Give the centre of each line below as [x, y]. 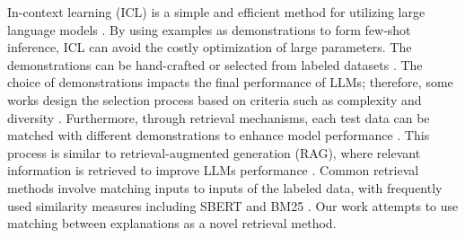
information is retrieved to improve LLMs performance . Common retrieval [213, 170]
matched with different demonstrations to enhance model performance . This [219, 135]
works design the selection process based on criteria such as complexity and [215, 99]
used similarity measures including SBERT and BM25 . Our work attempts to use [233, 205]
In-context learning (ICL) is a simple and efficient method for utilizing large [216, 12]
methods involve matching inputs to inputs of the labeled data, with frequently [225, 187]
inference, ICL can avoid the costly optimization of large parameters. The [210, 47]
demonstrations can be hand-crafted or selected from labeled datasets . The [215, 64]
